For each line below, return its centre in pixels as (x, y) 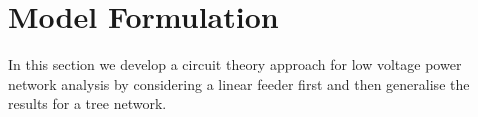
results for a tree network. (87, 103)
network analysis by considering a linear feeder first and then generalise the (239, 83)
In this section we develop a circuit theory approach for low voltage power (235, 64)
